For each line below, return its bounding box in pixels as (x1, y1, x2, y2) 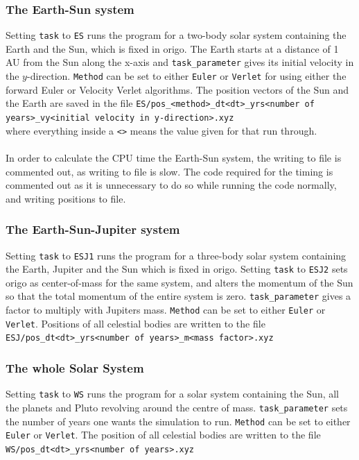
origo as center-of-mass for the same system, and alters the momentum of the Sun (6, 275, 353, 289)
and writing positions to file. (6, 191, 126, 205)
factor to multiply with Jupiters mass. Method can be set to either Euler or (6, 303, 326, 317)
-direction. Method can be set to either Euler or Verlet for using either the (26, 69, 347, 83)
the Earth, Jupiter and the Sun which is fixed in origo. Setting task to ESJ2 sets (6, 262, 348, 276)
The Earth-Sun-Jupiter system (6, 221, 180, 238)
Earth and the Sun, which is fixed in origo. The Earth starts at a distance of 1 (6, 41, 339, 56)
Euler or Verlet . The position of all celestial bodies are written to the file (6, 427, 321, 442)
